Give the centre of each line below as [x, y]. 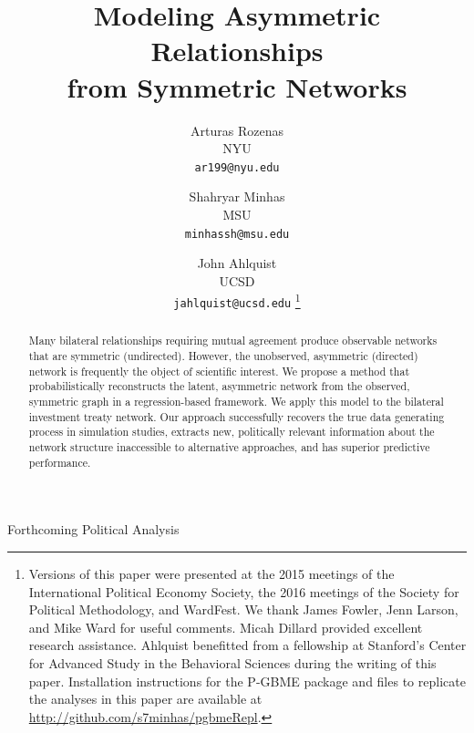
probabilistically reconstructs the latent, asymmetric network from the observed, [219, 386]
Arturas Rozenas [237, 130]
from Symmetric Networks [237, 86]
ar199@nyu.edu [237, 167]
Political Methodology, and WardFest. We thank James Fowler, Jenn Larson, [243, 609]
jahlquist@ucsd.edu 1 [237, 300]
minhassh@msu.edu [237, 234]
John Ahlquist [237, 263]
